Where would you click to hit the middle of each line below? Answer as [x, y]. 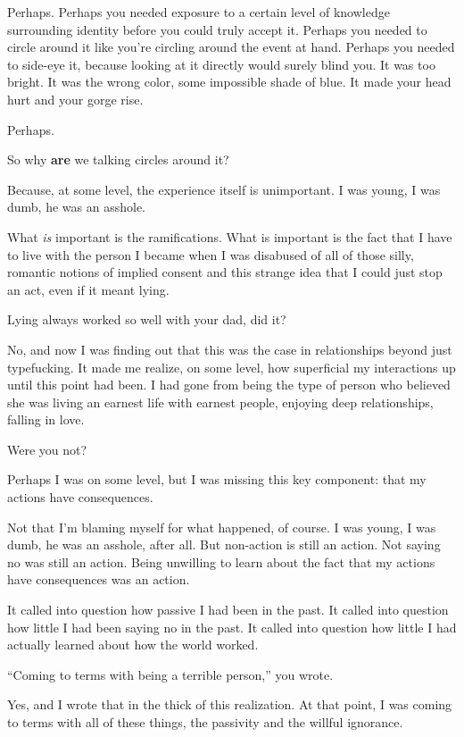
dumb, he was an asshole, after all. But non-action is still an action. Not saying [224, 544]
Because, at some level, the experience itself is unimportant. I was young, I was [224, 189]
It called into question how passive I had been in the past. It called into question [228, 610]
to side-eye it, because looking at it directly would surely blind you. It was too [221, 64]
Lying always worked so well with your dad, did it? [147, 319]
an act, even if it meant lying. [88, 289]
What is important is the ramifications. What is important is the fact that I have [230, 236]
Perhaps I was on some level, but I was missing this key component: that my [217, 479]
